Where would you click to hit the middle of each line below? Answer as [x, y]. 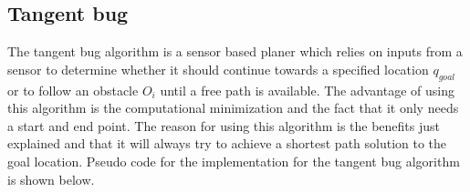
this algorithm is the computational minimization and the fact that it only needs [233, 108]
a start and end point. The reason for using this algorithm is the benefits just [224, 125]
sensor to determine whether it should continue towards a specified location [218, 69]
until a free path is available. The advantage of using [307, 90]
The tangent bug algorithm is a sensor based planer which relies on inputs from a [235, 51]
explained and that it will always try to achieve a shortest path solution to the [227, 143]
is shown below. [51, 179]
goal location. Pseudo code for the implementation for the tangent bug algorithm [234, 161]
